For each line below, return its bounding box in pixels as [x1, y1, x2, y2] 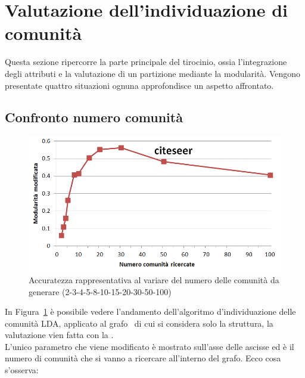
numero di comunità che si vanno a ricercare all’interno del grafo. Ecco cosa [5, 352, 281, 364]
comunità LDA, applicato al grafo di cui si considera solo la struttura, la [5, 317, 273, 329]
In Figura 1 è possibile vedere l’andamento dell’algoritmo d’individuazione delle [5, 305, 296, 318]
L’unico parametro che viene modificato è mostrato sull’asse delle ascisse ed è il [5, 340, 294, 352]
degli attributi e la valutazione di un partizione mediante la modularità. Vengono [5, 67, 301, 79]
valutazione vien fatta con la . [5, 329, 114, 341]
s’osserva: [5, 364, 39, 376]
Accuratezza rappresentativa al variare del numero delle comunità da [29, 273, 279, 286]
